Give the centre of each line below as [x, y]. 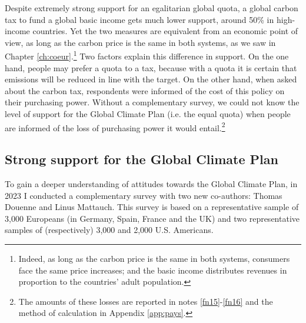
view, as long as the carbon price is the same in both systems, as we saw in [140, 42]
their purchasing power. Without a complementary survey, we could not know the [152, 102]
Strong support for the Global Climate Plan [142, 159]
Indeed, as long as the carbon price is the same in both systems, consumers [154, 259]
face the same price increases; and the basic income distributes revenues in [153, 270]
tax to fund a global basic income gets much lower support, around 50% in [139, 19]
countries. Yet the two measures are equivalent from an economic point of [165, 31]
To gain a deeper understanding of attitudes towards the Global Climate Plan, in [151, 184]
